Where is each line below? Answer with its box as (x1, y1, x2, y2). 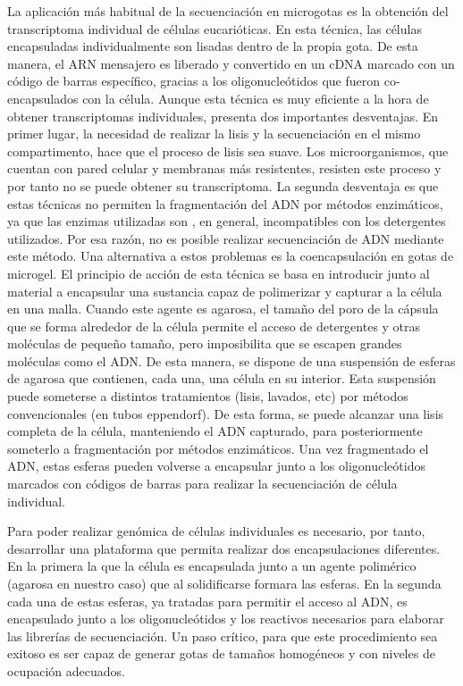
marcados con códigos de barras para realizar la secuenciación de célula (7, 474, 398, 493)
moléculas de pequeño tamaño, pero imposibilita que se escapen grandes (7, 334, 402, 353)
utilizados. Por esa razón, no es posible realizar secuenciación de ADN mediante (7, 229, 444, 247)
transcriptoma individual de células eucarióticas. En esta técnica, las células (7, 19, 422, 38)
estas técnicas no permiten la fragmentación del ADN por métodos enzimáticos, (7, 194, 443, 213)
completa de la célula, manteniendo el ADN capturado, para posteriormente (7, 422, 423, 440)
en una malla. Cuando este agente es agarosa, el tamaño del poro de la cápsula (7, 299, 439, 318)
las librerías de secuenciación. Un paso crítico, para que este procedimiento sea (7, 626, 438, 645)
